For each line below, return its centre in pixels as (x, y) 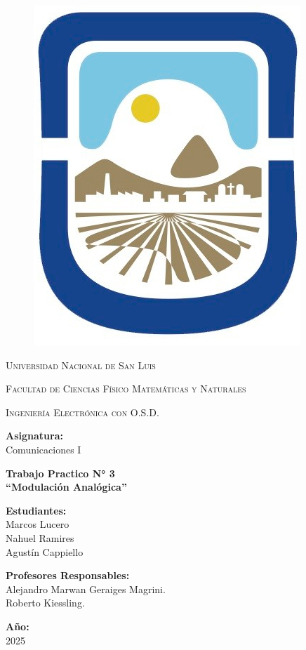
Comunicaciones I (44, 449)
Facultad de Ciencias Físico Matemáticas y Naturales (126, 389)
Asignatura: (34, 436)
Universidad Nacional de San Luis (81, 365)
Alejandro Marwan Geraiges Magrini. (86, 589)
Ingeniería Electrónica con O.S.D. (82, 412)
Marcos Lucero (38, 524)
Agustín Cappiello (45, 551)
